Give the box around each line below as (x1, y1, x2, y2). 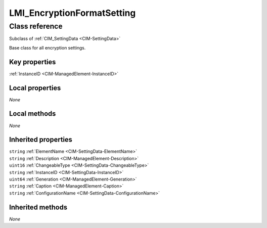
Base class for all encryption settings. (9, 45, 86, 50)
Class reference (9, 22, 63, 31)
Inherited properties (9, 136, 73, 144)
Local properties (9, 84, 61, 92)
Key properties (9, 57, 56, 66)
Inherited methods (9, 203, 68, 211)
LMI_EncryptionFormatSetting (9, 7, 136, 18)
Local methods (9, 109, 56, 118)
